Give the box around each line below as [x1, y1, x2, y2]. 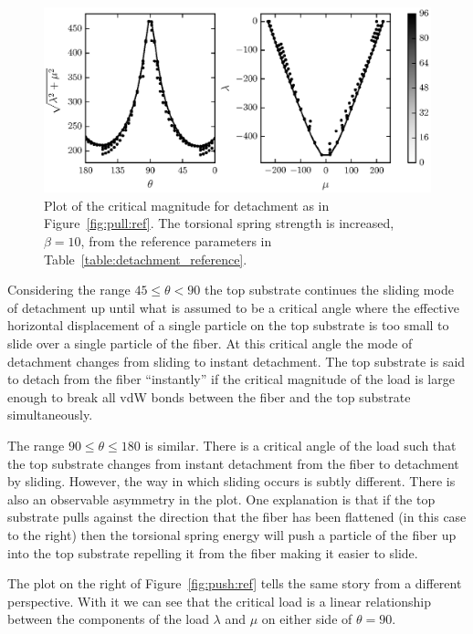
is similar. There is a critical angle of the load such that [144, 436, 457, 455]
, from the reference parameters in [80, 232, 272, 251]
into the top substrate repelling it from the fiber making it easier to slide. [7, 543, 418, 562]
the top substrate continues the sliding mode [204, 280, 454, 299]
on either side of [261, 609, 352, 629]
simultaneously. [7, 405, 93, 424]
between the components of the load [7, 609, 209, 629]
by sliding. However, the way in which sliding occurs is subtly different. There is [7, 472, 456, 491]
